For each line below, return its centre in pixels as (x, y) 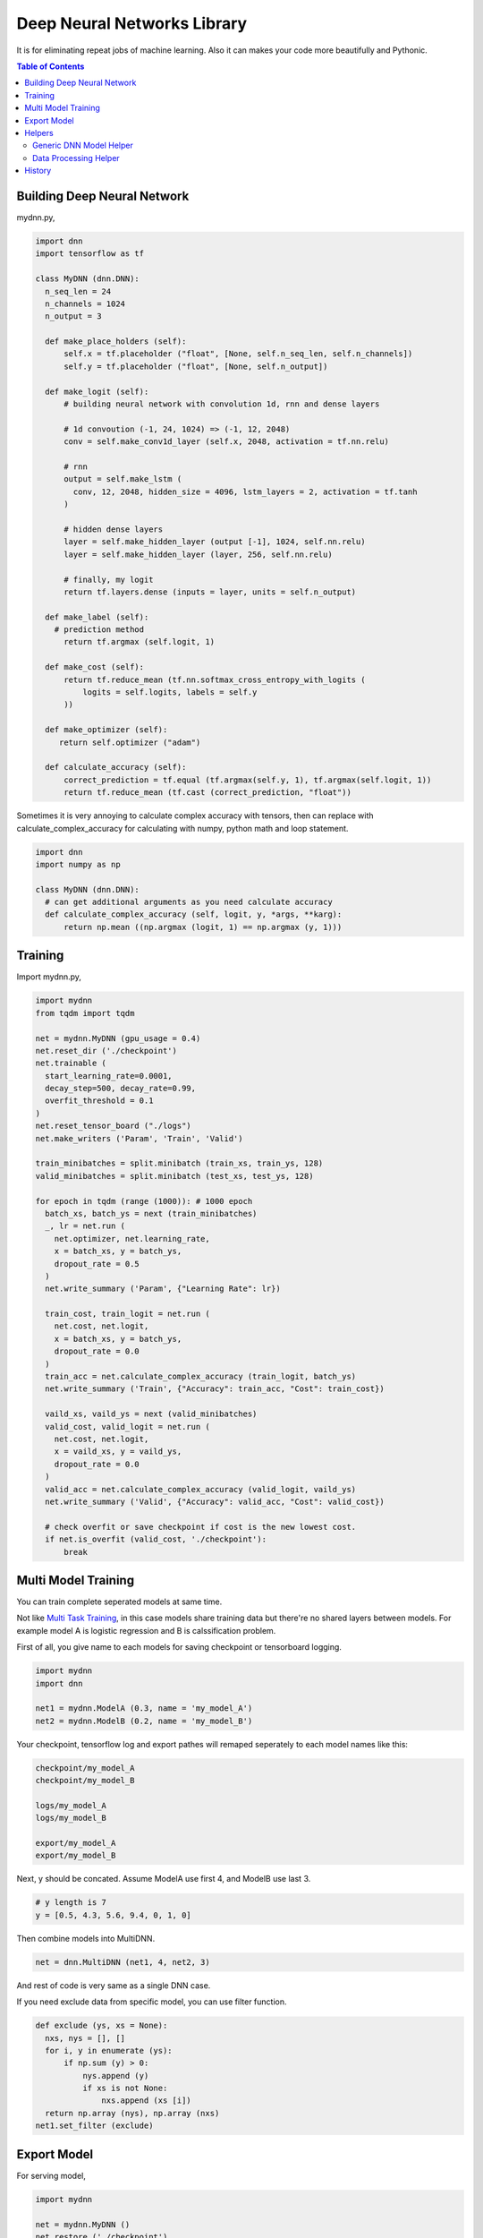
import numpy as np (78, 864)
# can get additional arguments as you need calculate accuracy (189, 902)
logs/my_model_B (71, 1818)
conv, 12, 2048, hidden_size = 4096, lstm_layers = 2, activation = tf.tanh (245, 491)
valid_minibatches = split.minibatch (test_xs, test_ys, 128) (174, 1176)
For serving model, (51, 2175)
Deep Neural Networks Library (132, 23)
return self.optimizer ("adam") (130, 742)
